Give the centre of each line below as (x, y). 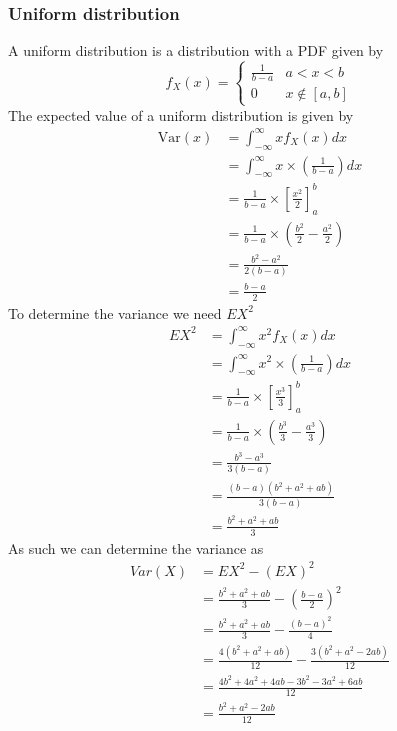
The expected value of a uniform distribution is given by (181, 114)
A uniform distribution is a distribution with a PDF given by (196, 50)
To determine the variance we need (115, 312)
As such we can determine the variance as (136, 547)
